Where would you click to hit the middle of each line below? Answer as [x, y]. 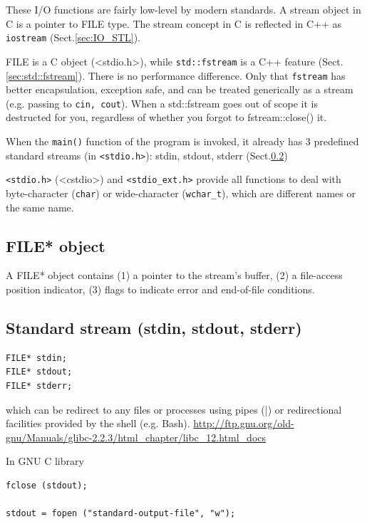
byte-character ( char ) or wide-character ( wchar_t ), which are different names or [181, 193]
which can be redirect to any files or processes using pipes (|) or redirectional [174, 409]
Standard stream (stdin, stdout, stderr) [154, 327]
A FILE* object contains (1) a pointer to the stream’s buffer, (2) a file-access [174, 275]
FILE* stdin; [36, 358]
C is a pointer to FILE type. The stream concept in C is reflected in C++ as [174, 23]
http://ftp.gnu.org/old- [244, 423]
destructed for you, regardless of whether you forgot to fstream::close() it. [166, 117]
